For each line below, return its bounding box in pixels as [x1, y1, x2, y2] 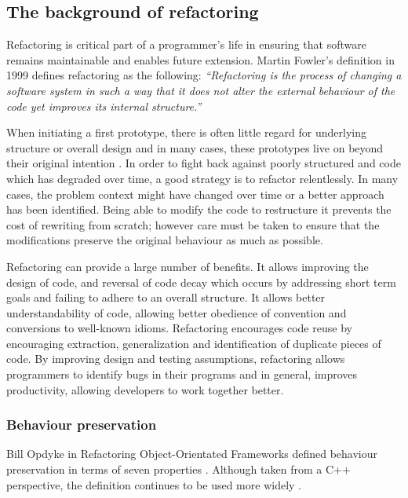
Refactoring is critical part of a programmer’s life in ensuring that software [6, 36, 366, 53]
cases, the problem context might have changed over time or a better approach [6, 185, 384, 202]
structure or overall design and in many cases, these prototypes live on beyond [6, 139, 384, 156]
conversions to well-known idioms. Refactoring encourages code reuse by [6, 320, 352, 336]
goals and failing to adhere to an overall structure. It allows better [6, 289, 326, 306]
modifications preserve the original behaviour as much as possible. [6, 232, 323, 248]
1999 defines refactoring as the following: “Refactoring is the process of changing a [6, 67, 402, 83]
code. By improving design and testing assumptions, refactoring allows [6, 350, 345, 367]
